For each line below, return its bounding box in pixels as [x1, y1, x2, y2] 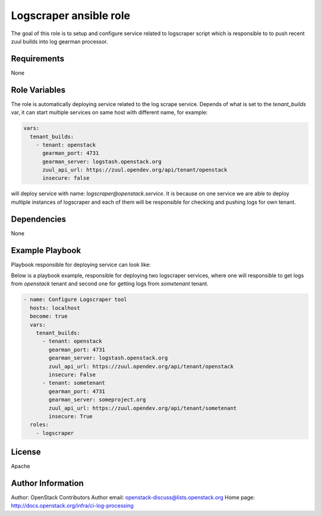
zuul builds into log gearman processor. [11, 38, 108, 45]
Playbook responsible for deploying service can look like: [11, 261, 151, 268]
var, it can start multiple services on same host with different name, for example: [11, 109, 208, 116]
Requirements [11, 54, 65, 64]
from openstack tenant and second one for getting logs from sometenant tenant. [11, 280, 209, 287]
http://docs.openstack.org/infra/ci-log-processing [11, 502, 134, 509]
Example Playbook [11, 245, 81, 256]
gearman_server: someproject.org [48, 396, 146, 403]
